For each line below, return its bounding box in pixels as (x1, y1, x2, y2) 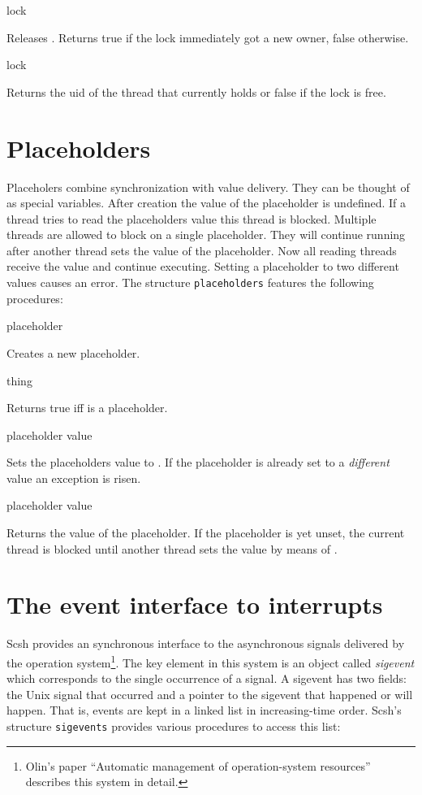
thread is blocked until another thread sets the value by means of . (6, 540, 338, 557)
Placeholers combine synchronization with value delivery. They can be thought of (6, 178, 410, 195)
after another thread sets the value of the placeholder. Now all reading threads (6, 241, 397, 258)
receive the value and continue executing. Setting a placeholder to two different (6, 258, 399, 275)
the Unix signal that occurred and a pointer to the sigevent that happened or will (6, 685, 413, 702)
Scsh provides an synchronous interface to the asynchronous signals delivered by (6, 635, 405, 652)
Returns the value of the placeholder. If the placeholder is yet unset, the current (6, 524, 405, 541)
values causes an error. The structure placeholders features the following (6, 274, 374, 291)
